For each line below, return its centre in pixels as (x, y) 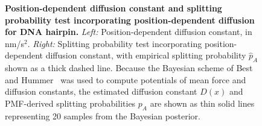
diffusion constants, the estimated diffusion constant (101, 91)
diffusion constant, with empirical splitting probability (146, 55)
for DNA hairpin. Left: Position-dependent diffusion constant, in (129, 32)
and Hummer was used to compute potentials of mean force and (126, 79)
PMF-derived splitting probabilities (70, 103)
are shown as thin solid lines (202, 103)
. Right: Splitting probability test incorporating (115, 43)
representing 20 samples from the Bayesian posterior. (103, 115)
